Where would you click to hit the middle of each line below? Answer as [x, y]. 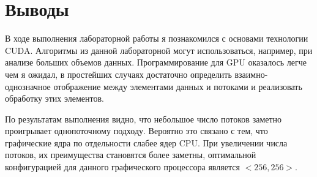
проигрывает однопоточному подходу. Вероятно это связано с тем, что [136, 131]
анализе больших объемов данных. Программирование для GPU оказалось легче [156, 62]
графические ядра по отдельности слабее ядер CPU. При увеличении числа [146, 142]
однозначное [28, 86]
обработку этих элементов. [54, 98]
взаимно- [251, 74]
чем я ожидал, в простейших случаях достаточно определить [118, 74]
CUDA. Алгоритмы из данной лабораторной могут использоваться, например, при [159, 50]
